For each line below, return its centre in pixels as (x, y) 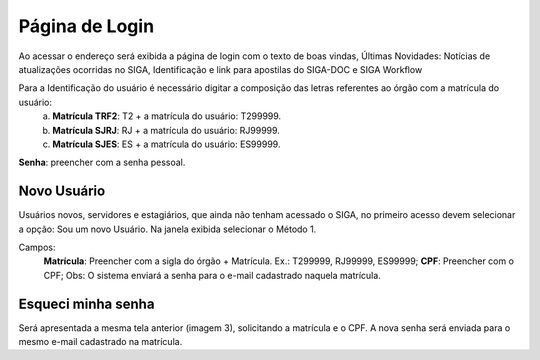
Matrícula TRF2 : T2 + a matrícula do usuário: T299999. (167, 116)
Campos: (37, 247)
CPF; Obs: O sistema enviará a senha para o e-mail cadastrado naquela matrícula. (212, 275)
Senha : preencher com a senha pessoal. (102, 162)
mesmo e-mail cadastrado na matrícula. (100, 342)
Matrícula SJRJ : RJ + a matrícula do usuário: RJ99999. (166, 130)
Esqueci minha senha (86, 303)
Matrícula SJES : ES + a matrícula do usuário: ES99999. (166, 144)
